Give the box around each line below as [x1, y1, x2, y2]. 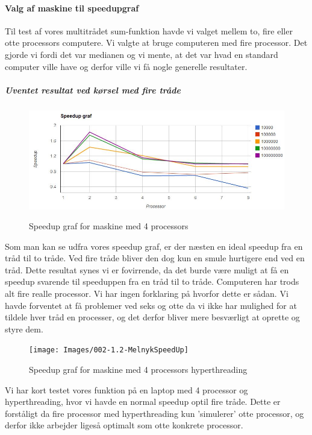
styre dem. [5, 322, 43, 335]
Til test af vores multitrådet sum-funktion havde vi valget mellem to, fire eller [5, 24, 293, 37]
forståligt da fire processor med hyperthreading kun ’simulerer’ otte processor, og [5, 407, 304, 419]
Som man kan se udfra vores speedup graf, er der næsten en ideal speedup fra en [5, 240, 303, 252]
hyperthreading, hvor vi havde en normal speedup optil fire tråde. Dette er [5, 395, 281, 408]
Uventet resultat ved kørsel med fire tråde [5, 83, 181, 96]
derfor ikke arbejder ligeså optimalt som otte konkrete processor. [5, 419, 243, 431]
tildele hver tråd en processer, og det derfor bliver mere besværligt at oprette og [5, 311, 300, 323]
